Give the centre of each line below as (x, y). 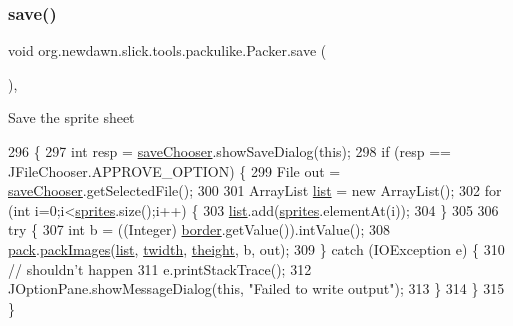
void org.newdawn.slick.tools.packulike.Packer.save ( (167, 50)
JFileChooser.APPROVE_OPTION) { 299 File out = (174, 170)
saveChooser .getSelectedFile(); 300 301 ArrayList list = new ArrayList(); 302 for (255, 190)
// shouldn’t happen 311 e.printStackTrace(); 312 (160, 268)
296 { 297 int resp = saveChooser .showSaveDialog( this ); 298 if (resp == (229, 151)
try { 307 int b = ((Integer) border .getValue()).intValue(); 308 (199, 229)
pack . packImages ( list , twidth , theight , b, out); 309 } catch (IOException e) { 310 (256, 248)
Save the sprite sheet (71, 117)
